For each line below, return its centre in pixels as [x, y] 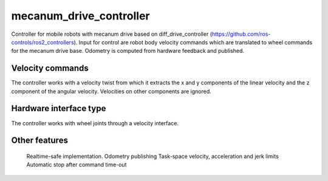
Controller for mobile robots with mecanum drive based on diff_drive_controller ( [112, 34]
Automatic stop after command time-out [77, 165]
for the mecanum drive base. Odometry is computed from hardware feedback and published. [128, 51]
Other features [39, 141]
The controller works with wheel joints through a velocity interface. [95, 123]
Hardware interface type [59, 108]
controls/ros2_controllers [43, 42]
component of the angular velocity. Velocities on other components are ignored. [111, 91]
